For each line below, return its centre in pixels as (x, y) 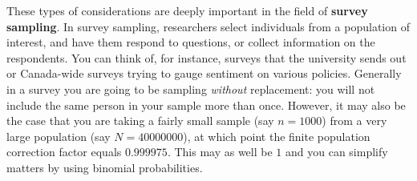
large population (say (59, 136)
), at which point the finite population (277, 136)
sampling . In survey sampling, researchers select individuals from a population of (208, 26)
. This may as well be (220, 152)
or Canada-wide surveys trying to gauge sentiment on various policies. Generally (204, 73)
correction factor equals (64, 152)
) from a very (354, 121)
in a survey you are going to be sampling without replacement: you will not (191, 88)
